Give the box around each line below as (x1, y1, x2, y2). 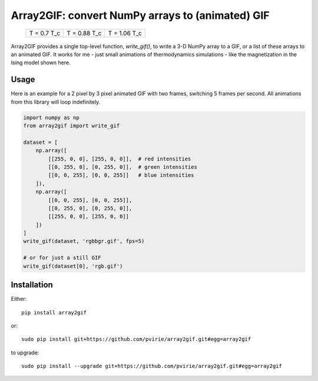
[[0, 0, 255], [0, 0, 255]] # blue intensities (48, 172, 194, 179)
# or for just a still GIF (23, 254, 101, 261)
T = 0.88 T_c (67, 29, 102, 37)
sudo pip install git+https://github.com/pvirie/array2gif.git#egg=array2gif (21, 336, 251, 343)
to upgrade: (11, 349, 39, 356)
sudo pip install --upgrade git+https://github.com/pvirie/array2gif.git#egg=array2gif (21, 363, 283, 370)
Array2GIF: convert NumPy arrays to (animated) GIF (11, 9, 270, 22)
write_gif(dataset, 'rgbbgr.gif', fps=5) (23, 238, 145, 245)
